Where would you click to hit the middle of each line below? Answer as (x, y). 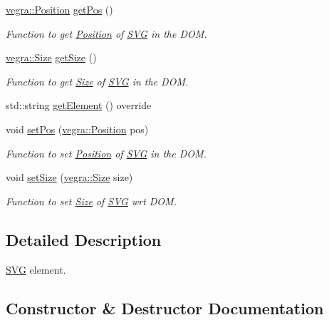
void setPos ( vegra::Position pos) (77, 129)
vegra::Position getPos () (59, 9)
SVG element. (36, 269)
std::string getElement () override (79, 105)
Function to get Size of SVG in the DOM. (97, 81)
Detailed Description (84, 239)
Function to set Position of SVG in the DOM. (106, 153)
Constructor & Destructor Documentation (165, 308)
